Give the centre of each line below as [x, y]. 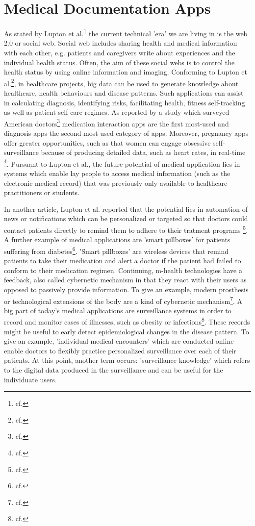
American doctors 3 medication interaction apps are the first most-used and [116, 123]
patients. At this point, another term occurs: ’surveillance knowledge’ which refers [127, 360]
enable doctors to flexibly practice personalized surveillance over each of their [120, 350]
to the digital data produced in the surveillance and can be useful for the [114, 369]
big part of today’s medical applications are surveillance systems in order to [118, 310]
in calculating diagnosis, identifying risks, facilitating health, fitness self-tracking [125, 102]
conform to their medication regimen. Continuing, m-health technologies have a [123, 270]
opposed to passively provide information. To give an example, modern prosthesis [126, 289]
